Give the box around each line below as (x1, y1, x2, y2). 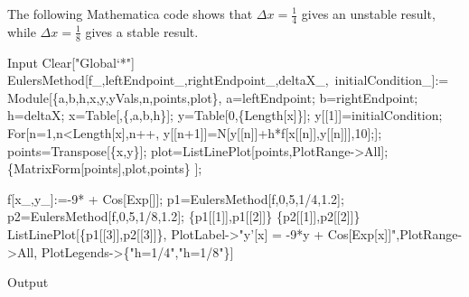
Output (7, 273, 49, 292)
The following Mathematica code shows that (7, 5, 253, 23)
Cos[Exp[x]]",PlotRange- (327, 225, 463, 243)
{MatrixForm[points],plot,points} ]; (7, 159, 202, 178)
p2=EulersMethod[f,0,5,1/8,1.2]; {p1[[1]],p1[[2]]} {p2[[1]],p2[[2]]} (7, 207, 361, 226)
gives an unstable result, (301, 5, 436, 23)
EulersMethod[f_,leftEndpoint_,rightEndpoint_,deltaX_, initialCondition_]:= (7, 70, 449, 89)
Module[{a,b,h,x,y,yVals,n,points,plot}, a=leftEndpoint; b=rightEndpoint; (7, 88, 418, 107)
